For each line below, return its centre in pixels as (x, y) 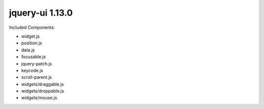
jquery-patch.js (37, 64)
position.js (32, 43)
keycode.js (32, 70)
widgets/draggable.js (43, 84)
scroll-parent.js (37, 77)
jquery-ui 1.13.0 (41, 13)
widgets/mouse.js (39, 98)
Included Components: (32, 27)
